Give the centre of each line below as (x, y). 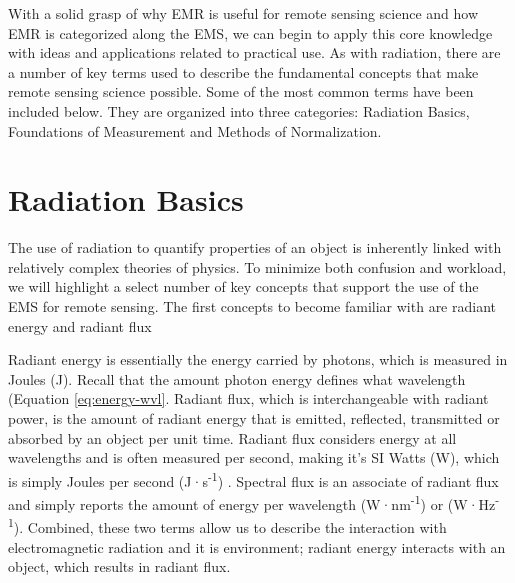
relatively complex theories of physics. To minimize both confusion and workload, (257, 266)
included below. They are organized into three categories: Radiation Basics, (239, 110)
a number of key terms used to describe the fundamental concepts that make (243, 71)
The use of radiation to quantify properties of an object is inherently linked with (255, 247)
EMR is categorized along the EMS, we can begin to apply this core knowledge (250, 32)
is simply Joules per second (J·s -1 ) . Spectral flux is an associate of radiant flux (253, 479)
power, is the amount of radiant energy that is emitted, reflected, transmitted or (254, 418)
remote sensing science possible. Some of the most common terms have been (241, 91)
